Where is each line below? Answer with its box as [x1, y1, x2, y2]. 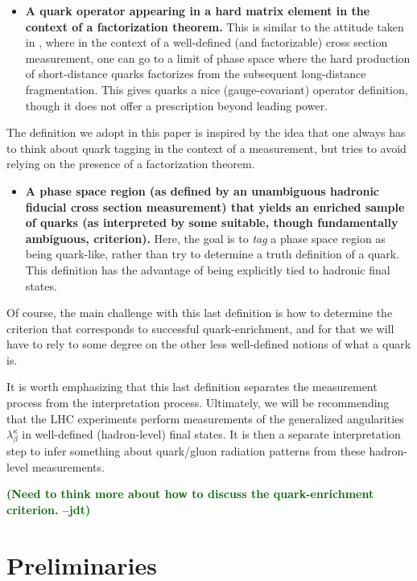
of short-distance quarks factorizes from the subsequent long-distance [25, 65, 366, 82]
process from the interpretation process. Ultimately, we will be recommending [6, 394, 390, 411]
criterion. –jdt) [6, 501, 91, 517]
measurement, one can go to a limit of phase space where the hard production [25, 49, 411, 66]
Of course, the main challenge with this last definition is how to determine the [6, 304, 393, 321]
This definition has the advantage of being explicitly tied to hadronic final [25, 261, 390, 278]
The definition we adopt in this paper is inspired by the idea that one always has [6, 124, 406, 141]
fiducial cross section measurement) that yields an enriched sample [25, 198, 405, 215]
